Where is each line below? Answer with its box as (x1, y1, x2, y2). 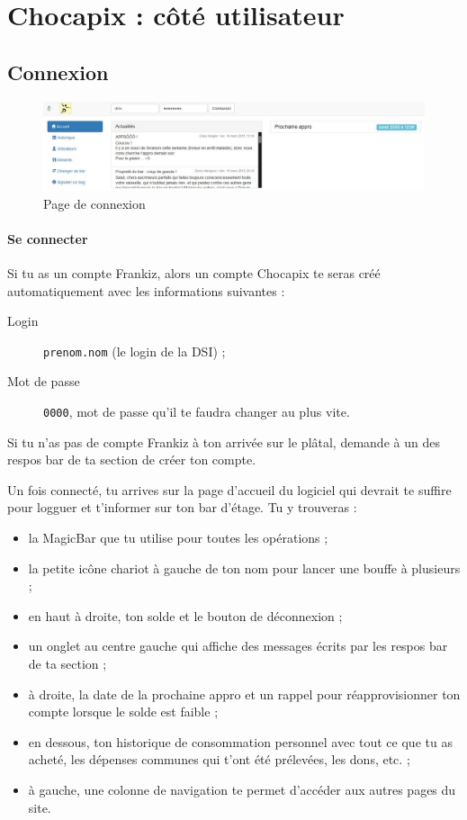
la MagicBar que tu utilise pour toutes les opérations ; (28, 528, 328, 546)
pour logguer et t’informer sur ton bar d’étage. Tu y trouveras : (7, 498, 357, 517)
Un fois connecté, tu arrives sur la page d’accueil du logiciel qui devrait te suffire (7, 480, 452, 499)
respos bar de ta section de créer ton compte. (7, 450, 256, 469)
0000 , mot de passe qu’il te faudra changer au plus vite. (43, 401, 350, 420)
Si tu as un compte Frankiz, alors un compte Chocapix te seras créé (7, 263, 381, 282)
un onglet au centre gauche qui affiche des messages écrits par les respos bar (28, 636, 448, 655)
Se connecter (7, 229, 88, 248)
